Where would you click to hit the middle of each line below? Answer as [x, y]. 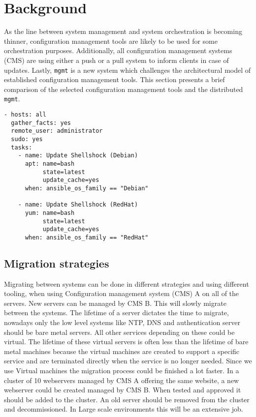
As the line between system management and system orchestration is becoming [123, 31]
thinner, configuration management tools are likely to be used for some [111, 41]
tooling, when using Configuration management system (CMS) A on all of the [122, 293]
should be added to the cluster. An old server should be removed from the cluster [127, 399]
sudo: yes [27, 139]
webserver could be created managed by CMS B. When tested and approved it [123, 390]
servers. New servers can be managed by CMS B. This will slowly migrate [115, 303]
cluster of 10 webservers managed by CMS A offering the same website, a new [122, 380]
